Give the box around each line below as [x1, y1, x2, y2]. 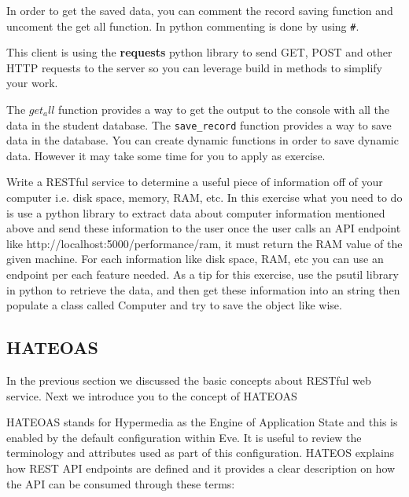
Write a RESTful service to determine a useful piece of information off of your [6, 174, 383, 190]
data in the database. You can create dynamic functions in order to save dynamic [6, 132, 399, 148]
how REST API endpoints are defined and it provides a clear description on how [6, 459, 396, 476]
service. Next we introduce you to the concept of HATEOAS [6, 387, 297, 404]
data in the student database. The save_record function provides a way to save [6, 116, 392, 133]
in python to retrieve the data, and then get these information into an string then [6, 281, 400, 298]
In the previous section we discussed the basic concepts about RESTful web [6, 372, 371, 389]
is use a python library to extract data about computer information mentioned [6, 204, 385, 221]
